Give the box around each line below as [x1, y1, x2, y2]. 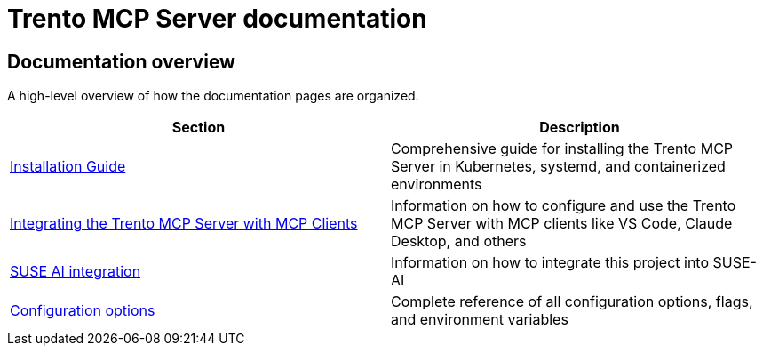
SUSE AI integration [10, 262, 141, 281]
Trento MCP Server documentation [7, 4, 427, 34]
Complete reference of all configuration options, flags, [391, 293, 753, 311]
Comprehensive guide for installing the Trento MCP [391, 140, 734, 158]
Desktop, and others [391, 232, 527, 251]
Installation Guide [10, 157, 126, 176]
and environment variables [391, 310, 568, 329]
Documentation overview [7, 50, 235, 73]
